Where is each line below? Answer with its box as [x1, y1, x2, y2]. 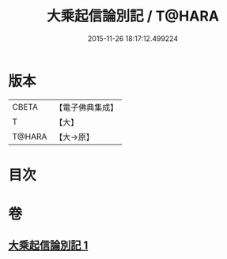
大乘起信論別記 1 [8, 238, 89, 253]
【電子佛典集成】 [55, 102, 119, 113]
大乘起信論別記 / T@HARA [46, 7, 220, 25]
